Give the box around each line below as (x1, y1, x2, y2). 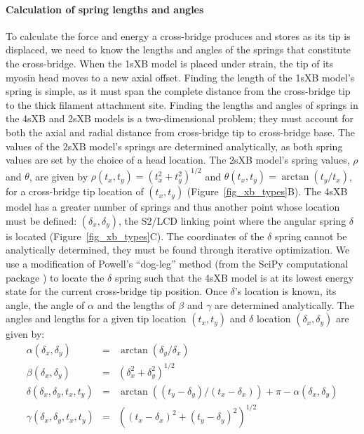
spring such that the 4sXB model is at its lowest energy (114, 270, 354, 284)
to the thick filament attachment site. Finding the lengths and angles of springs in (6, 97, 358, 112)
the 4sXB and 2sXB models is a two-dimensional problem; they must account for (6, 111, 353, 126)
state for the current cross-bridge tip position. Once (6, 284, 227, 298)
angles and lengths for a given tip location (6, 311, 187, 326)
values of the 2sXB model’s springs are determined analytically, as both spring (6, 138, 343, 153)
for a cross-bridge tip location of (6, 184, 144, 199)
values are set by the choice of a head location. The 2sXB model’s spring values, (6, 152, 350, 167)
